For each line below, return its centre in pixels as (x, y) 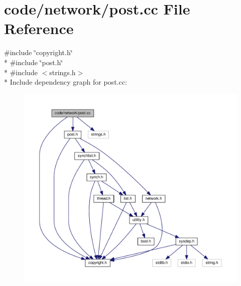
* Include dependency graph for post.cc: (66, 82)
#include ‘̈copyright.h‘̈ (38, 52)
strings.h (63, 72)
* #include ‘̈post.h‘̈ (34, 62)
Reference (39, 28)
